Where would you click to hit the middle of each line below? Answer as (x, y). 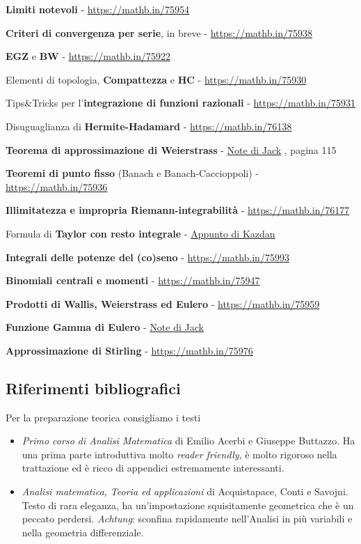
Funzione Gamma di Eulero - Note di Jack (105, 327)
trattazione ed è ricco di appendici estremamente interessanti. (153, 468)
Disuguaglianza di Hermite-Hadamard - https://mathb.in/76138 (149, 126)
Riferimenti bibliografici (93, 388)
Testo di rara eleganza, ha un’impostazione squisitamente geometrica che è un (188, 505)
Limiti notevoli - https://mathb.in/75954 (98, 9)
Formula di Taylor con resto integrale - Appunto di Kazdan (141, 233)
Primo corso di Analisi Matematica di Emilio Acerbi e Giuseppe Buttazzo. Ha (188, 441)
